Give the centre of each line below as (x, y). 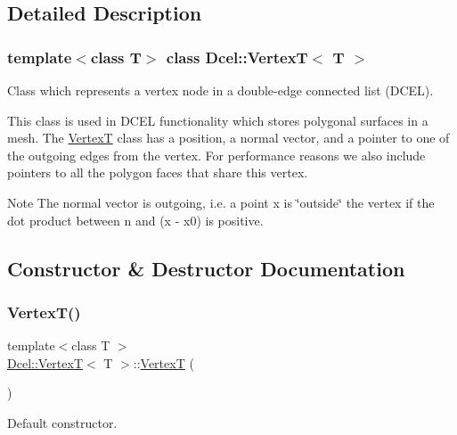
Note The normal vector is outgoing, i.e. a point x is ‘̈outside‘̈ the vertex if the (221, 202)
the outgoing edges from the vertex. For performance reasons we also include (216, 155)
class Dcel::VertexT (237, 57)
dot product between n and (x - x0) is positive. (135, 220)
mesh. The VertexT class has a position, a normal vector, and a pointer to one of (228, 138)
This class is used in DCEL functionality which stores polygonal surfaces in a (218, 120)
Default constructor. (62, 422)
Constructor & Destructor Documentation (206, 268)
